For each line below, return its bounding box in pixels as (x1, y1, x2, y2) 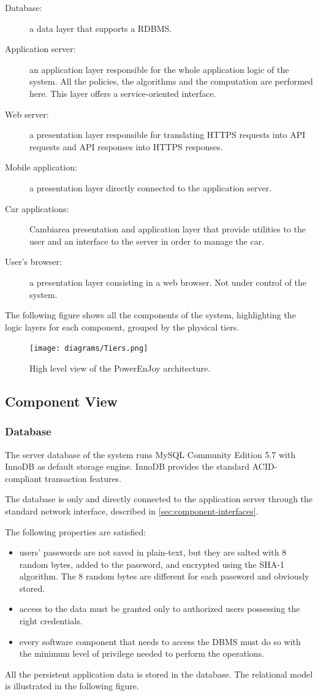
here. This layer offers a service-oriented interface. (29, 86, 216, 99)
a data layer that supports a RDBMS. (29, 21, 172, 34)
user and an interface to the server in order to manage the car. (29, 234, 265, 247)
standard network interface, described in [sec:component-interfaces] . (5, 504, 259, 517)
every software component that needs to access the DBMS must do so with (19, 635, 301, 648)
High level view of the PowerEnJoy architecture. (29, 361, 211, 374)
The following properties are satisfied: (5, 525, 146, 538)
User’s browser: (5, 255, 62, 268)
